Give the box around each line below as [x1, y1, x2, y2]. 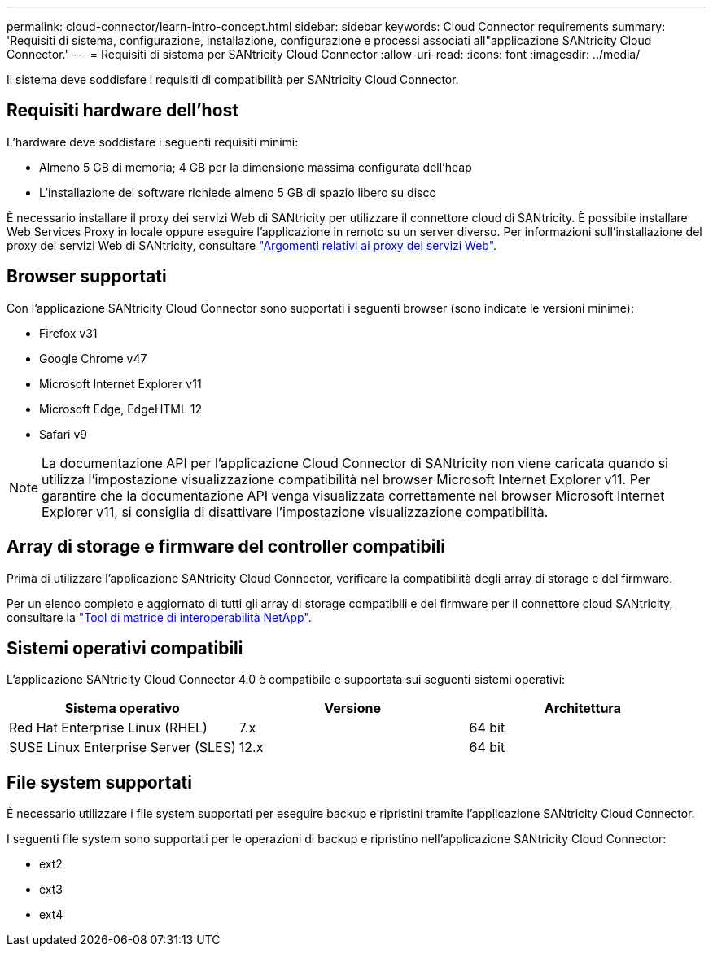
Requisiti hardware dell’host [7, 100, 238, 121]
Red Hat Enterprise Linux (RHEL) [9, 719, 208, 737]
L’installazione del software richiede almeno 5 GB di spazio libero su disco [39, 185, 436, 199]
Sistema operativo [64, 700, 180, 717]
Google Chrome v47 [39, 351, 147, 365]
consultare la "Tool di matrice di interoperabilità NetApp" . [7, 610, 312, 624]
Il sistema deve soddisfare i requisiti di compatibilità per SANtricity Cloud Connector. [7, 72, 459, 86]
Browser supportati [7, 266, 167, 287]
